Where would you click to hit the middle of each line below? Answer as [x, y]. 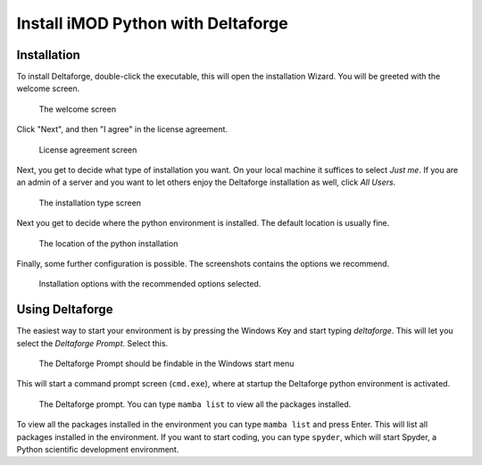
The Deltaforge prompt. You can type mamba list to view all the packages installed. [195, 404]
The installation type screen [90, 203]
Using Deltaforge [65, 309]
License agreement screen [88, 149]
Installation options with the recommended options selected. [150, 284]
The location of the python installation [108, 243]
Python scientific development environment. [98, 449]
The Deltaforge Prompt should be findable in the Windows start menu [166, 364]
